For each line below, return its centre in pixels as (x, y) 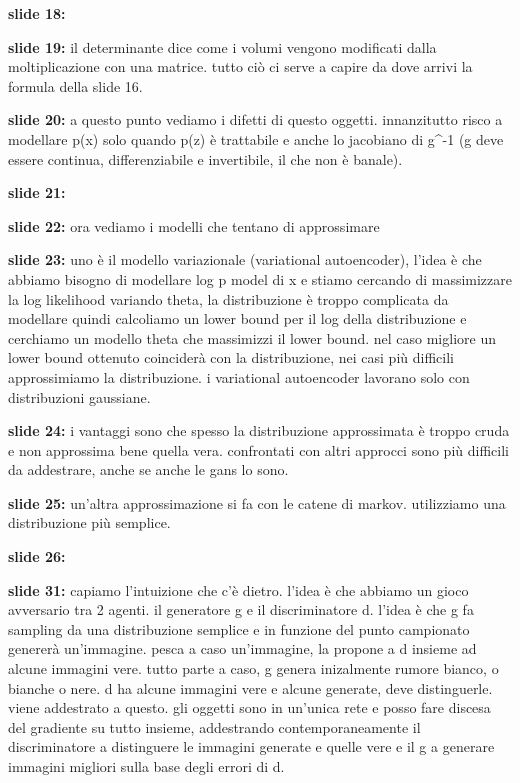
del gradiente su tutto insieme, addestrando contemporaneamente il (214, 726)
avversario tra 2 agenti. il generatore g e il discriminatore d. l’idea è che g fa (241, 609)
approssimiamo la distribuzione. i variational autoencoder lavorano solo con (239, 376)
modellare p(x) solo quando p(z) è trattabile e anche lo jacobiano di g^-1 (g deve (256, 138)
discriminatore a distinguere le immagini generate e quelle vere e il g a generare (251, 746)
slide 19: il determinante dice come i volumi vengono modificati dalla (222, 46)
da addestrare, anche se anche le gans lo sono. (148, 469)
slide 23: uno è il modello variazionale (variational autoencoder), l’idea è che (245, 259)
